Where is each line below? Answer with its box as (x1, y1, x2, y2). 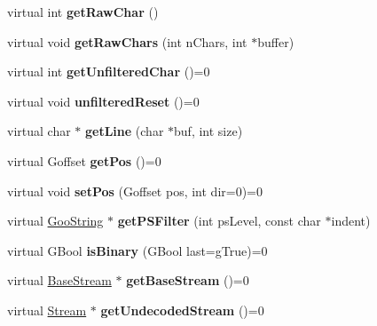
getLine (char (85, 122, 164, 140)
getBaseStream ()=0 (126, 271, 249, 290)
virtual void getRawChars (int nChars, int (7, 32, 247, 51)
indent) (331, 211, 371, 230)
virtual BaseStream (7, 271, 112, 290)
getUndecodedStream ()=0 (100, 300, 264, 319)
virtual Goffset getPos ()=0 (7, 151, 161, 170)
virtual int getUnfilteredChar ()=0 (7, 62, 210, 81)
